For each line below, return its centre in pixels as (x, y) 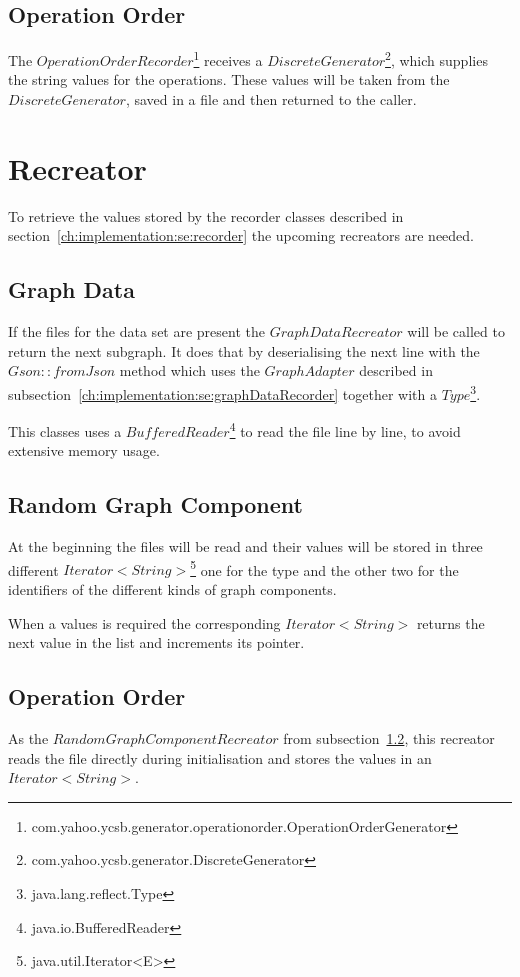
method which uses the (189, 370)
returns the (450, 622)
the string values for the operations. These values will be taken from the (229, 79)
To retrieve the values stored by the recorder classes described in (206, 215)
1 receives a (228, 58)
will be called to (456, 331)
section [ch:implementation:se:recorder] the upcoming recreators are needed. (241, 235)
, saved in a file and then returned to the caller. (271, 99)
